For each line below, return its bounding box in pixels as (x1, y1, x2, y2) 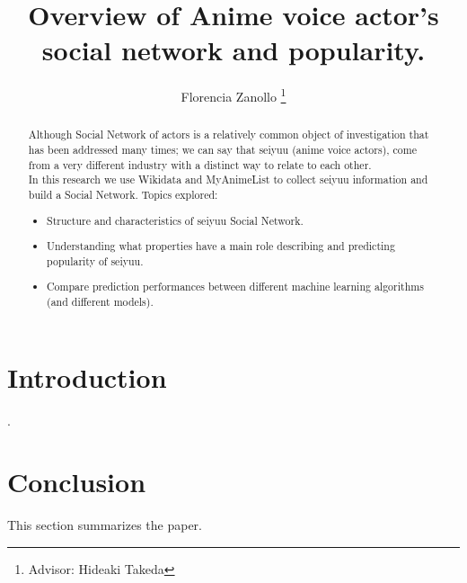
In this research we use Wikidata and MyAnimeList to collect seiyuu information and (28, 172, 428, 187)
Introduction (7, 358, 167, 395)
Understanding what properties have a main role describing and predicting (47, 238, 395, 254)
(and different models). (47, 293, 154, 309)
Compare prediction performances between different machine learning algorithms (47, 279, 424, 294)
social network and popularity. (41, 31, 426, 68)
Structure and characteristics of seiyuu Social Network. (47, 212, 304, 228)
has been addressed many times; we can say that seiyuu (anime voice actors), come (28, 142, 417, 157)
